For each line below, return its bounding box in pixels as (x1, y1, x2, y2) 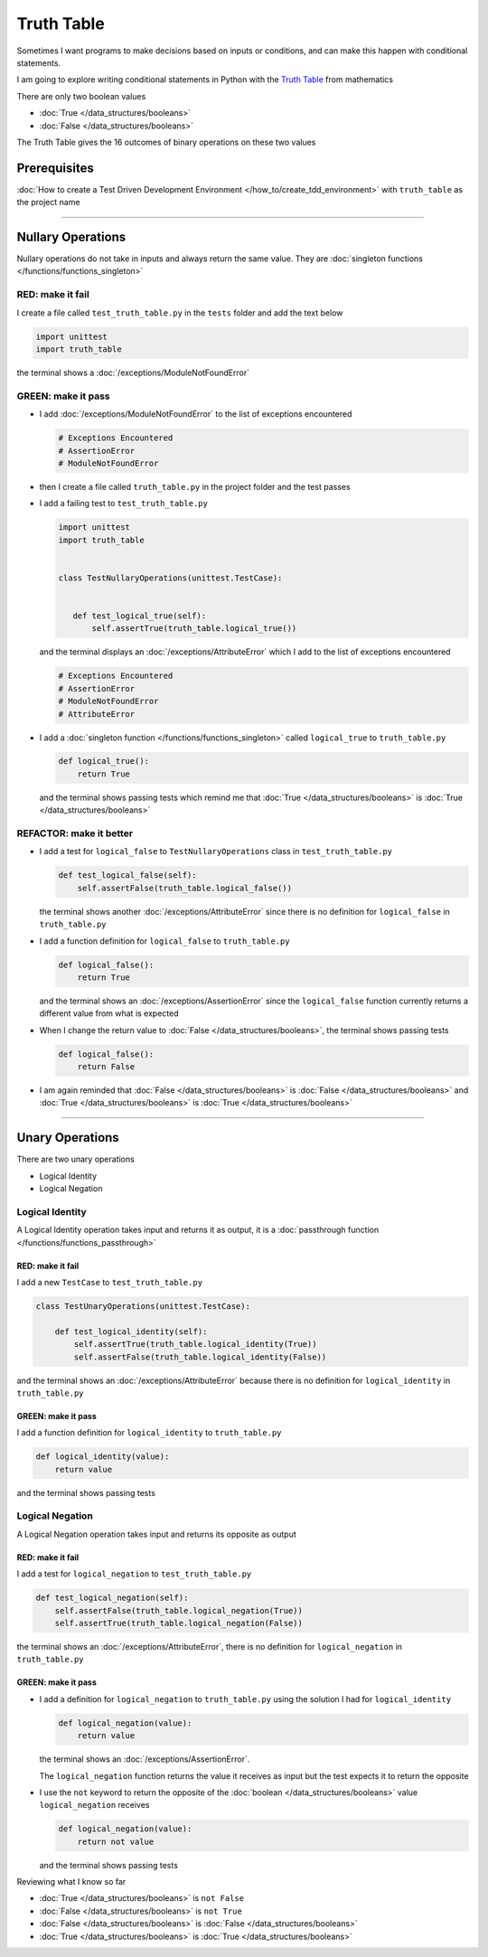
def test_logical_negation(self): (35, 1593, 189, 1604)
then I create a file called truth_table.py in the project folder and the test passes (39, 481, 352, 492)
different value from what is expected (39, 1008, 179, 1019)
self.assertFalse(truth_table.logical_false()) (77, 882, 293, 893)
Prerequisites (16, 160, 94, 175)
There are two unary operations (16, 1153, 135, 1165)
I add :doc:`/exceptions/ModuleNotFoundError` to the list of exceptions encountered (39, 409, 352, 419)
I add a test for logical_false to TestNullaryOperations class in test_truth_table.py (39, 846, 393, 857)
